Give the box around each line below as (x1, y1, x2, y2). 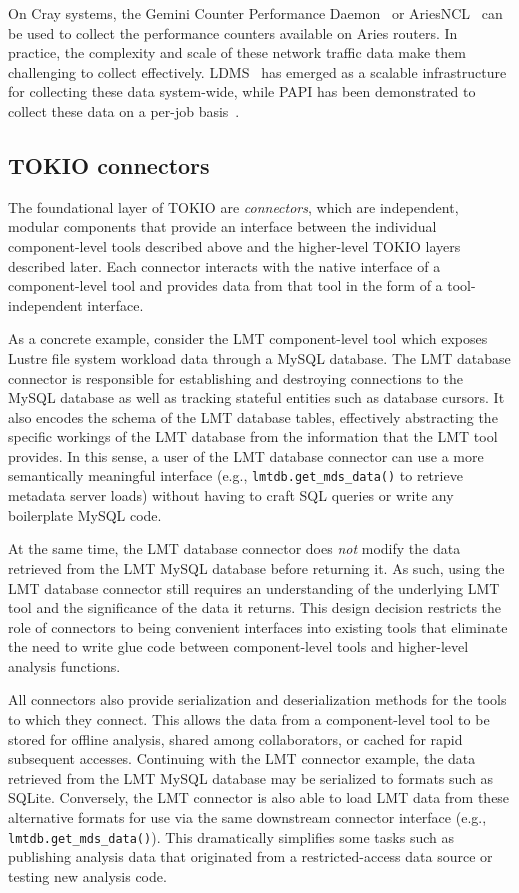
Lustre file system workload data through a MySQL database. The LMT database (8, 347, 511, 368)
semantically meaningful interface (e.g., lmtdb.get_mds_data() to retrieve (8, 465, 463, 486)
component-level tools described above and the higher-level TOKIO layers (8, 235, 461, 256)
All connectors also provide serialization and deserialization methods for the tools (8, 689, 507, 710)
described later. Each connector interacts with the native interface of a (8, 255, 441, 276)
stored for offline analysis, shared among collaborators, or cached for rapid (8, 728, 463, 749)
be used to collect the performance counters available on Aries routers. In (8, 22, 458, 43)
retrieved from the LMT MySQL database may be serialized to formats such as (8, 767, 494, 788)
